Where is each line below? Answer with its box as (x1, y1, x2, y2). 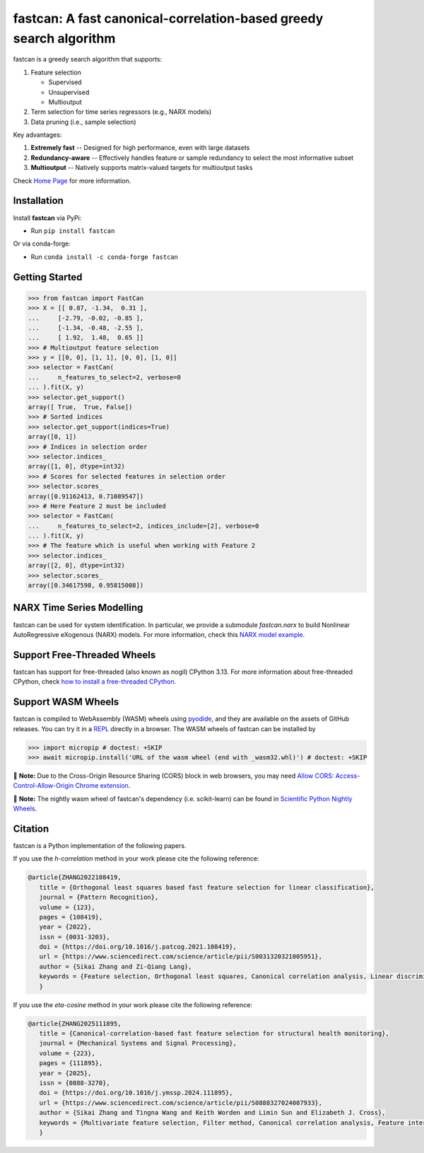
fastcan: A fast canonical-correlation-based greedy (13, 11, 324, 26)
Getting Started (13, 271, 83, 283)
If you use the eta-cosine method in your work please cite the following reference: (13, 1000, 252, 1009)
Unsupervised (48, 88, 90, 96)
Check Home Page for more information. (13, 176, 131, 185)
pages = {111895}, (39, 1059, 103, 1067)
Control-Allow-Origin (13, 781, 74, 790)
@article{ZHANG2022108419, (28, 873, 122, 881)
